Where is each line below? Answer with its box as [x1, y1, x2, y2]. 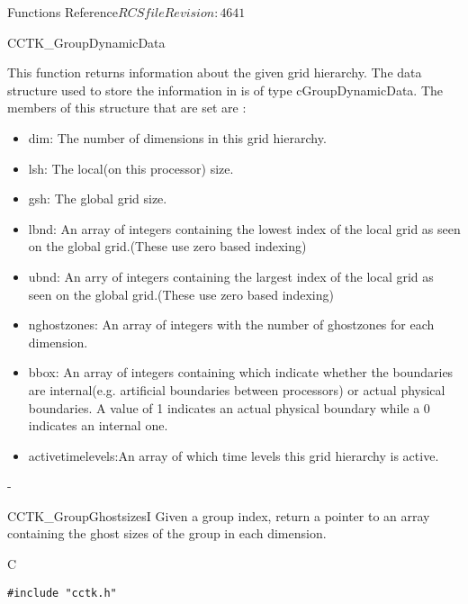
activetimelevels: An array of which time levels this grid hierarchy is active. [28, 446, 439, 464]
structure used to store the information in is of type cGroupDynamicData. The [7, 80, 444, 99]
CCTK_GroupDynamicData [7, 32, 166, 51]
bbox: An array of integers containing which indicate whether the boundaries [28, 363, 454, 382]
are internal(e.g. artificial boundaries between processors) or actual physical [28, 380, 445, 399]
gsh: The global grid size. [28, 189, 167, 208]
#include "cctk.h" [7, 586, 117, 599]
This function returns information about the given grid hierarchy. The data [7, 63, 422, 82]
